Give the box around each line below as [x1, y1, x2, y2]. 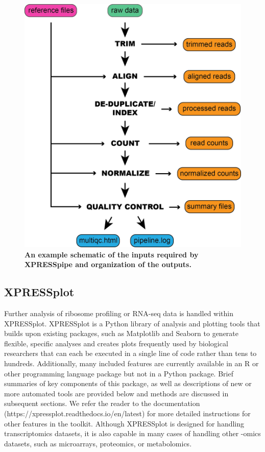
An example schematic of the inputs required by [25, 249, 199, 259]
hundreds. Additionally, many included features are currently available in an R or [4, 358, 259, 369]
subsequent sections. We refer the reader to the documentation [4, 398, 200, 409]
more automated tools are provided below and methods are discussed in [4, 388, 229, 398]
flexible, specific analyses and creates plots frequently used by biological [4, 338, 228, 348]
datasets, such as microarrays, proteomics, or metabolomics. [4, 438, 192, 448]
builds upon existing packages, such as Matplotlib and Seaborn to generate [4, 328, 239, 339]
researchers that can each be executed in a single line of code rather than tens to [4, 348, 257, 359]
